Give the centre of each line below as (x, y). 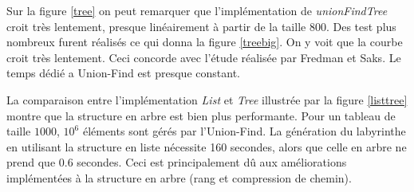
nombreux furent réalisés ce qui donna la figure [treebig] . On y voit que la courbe (205, 42)
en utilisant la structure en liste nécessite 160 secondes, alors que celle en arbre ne (207, 146)
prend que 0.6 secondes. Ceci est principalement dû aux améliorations (177, 162)
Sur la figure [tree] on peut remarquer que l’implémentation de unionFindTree (197, 10)
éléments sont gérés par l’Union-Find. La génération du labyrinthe (244, 131)
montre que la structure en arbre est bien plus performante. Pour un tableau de (201, 115)
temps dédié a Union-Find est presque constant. (123, 73)
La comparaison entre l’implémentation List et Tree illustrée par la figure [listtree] (207, 99)
